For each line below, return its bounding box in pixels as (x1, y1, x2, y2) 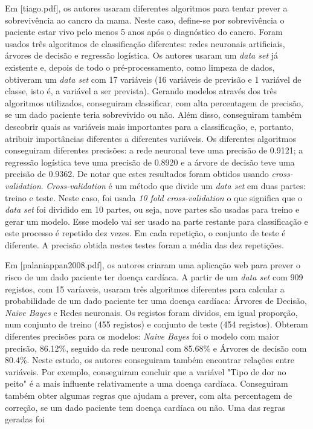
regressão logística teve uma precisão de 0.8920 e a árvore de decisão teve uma (5, 155, 295, 168)
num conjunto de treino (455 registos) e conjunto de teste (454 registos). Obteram (5, 318, 308, 331)
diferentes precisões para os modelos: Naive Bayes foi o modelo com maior (5, 330, 280, 343)
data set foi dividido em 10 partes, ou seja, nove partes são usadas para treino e (5, 203, 300, 216)
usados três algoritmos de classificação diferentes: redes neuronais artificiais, (5, 37, 285, 50)
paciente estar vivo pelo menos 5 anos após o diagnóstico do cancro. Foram (5, 25, 283, 38)
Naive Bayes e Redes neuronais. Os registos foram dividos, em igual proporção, (5, 306, 298, 318)
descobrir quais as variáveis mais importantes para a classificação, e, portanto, (5, 120, 294, 132)
